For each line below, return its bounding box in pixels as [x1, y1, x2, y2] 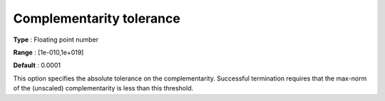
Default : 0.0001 [13, 61, 61, 70]
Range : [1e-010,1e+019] [13, 48, 84, 57]
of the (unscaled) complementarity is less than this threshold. [13, 84, 194, 93]
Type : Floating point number [13, 35, 99, 44]
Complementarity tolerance [13, 11, 181, 26]
